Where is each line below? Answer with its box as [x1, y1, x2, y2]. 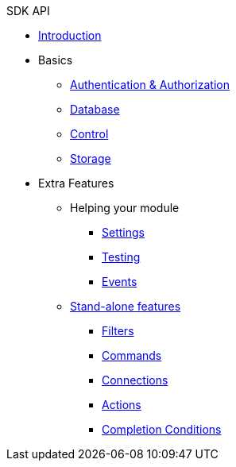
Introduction [38, 29, 102, 42]
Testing [102, 250, 141, 264]
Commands [102, 349, 162, 362]
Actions [102, 398, 141, 411]
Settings [102, 226, 145, 239]
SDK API [6, 4, 50, 17]
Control [70, 127, 109, 141]
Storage [70, 152, 111, 165]
